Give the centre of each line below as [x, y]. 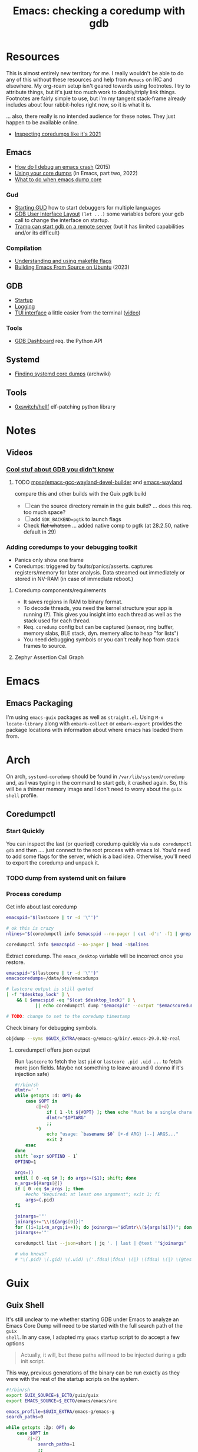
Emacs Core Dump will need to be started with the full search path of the [94, 1325]
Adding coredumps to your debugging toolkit [72, 547]
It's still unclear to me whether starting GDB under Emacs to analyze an [93, 1319]
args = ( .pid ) [40, 1200]
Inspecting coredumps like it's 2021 [58, 134]
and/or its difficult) [37, 233]
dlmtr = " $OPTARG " [66, 1117]
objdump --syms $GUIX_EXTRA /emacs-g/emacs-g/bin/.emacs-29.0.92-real [93, 1038]
